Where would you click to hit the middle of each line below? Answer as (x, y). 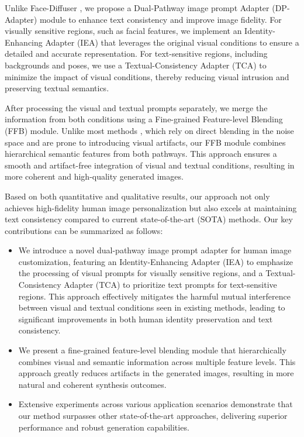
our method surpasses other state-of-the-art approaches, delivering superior (153, 415)
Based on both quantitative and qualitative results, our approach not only (137, 196)
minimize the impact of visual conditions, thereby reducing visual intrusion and (147, 76)
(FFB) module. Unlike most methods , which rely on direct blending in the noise (149, 130)
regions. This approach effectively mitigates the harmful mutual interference (154, 296)
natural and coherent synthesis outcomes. (92, 384)
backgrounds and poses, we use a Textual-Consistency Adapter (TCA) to (136, 65)
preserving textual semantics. (57, 88)
